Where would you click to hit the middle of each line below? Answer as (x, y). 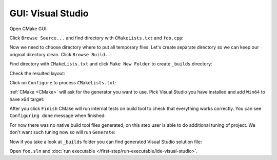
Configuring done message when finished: (58, 116)
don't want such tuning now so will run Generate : (62, 132)
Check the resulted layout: (37, 73)
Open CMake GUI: (29, 29)
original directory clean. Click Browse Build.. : (61, 54)
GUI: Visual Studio (49, 13)
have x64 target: (27, 99)
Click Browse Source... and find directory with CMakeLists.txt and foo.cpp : (97, 38)
